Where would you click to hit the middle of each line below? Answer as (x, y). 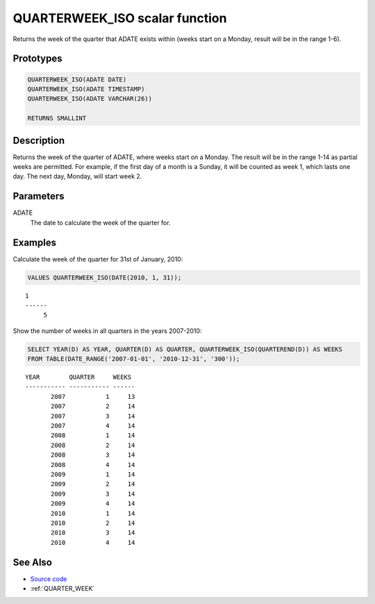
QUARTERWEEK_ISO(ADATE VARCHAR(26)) (90, 99)
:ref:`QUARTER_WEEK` (62, 589)
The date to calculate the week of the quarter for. (100, 222)
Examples (35, 242)
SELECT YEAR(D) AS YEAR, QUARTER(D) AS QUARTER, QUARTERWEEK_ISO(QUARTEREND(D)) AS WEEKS (185, 349)
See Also (32, 562)
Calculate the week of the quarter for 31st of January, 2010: (98, 259)
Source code (49, 579)
